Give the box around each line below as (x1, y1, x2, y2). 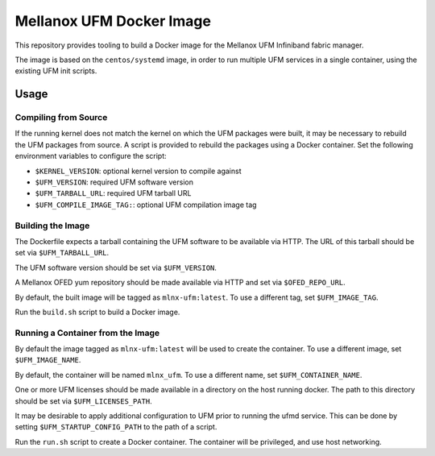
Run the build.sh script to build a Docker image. (14, 307, 180, 317)
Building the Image (14, 220, 90, 231)
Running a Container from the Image (14, 327, 160, 338)
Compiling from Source (14, 112, 108, 123)
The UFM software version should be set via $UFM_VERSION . (14, 263, 217, 272)
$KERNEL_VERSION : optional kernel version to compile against (35, 166, 242, 176)
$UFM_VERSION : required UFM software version (35, 177, 193, 187)
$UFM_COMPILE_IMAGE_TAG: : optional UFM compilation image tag (35, 200, 257, 209)
